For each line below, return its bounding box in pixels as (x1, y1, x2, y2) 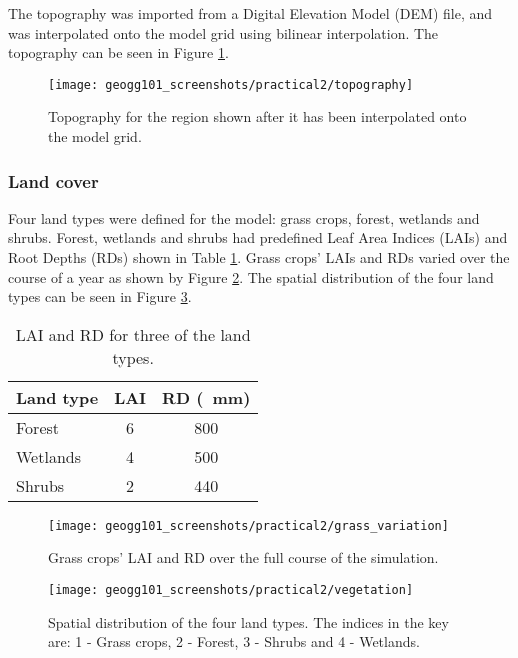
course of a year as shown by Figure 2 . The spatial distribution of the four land (8, 266, 494, 287)
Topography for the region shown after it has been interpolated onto (48, 106, 467, 127)
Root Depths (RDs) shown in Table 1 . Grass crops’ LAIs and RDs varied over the (8, 247, 510, 268)
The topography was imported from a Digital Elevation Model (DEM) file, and (8, 3, 493, 23)
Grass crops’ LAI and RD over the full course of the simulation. (48, 547, 439, 568)
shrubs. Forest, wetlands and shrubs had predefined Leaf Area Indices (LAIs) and (8, 227, 508, 248)
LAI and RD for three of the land (15, 322, 251, 346)
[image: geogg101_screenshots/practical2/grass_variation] (48, 518, 449, 533)
